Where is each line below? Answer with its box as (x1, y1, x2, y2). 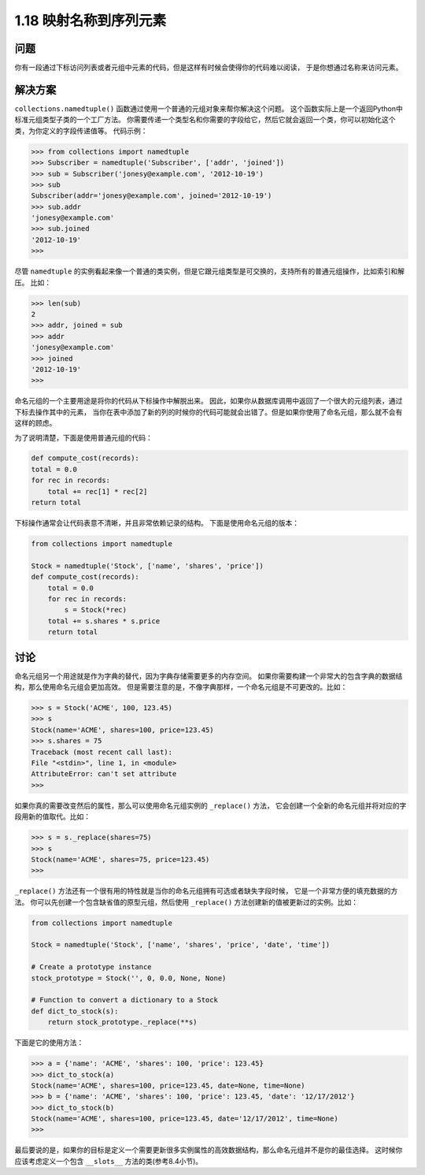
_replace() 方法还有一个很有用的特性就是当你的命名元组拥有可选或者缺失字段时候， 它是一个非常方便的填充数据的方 (14, 887, 398, 896)
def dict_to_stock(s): (31, 1006, 119, 1016)
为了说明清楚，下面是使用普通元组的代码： (14, 433, 153, 442)
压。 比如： (14, 277, 51, 287)
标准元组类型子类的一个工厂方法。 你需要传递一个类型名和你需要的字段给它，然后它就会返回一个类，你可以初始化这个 (14, 115, 396, 125)
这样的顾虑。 (14, 418, 57, 428)
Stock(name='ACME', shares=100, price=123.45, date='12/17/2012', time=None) (31, 1114, 338, 1123)
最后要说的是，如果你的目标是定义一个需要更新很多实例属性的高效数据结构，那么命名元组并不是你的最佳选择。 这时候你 (14, 1145, 403, 1155)
